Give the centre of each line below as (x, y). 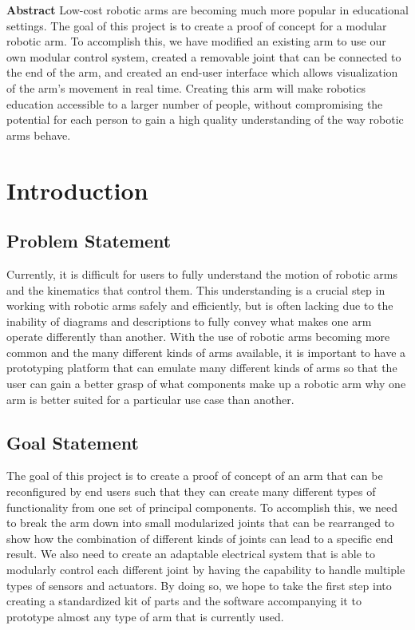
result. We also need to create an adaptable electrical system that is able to (191, 554)
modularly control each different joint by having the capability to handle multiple (206, 570)
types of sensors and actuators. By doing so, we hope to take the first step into (199, 585)
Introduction (77, 190)
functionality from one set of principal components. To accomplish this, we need (202, 507)
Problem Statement (89, 241)
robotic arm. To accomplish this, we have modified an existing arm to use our (196, 41)
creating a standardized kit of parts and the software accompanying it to (184, 601)
